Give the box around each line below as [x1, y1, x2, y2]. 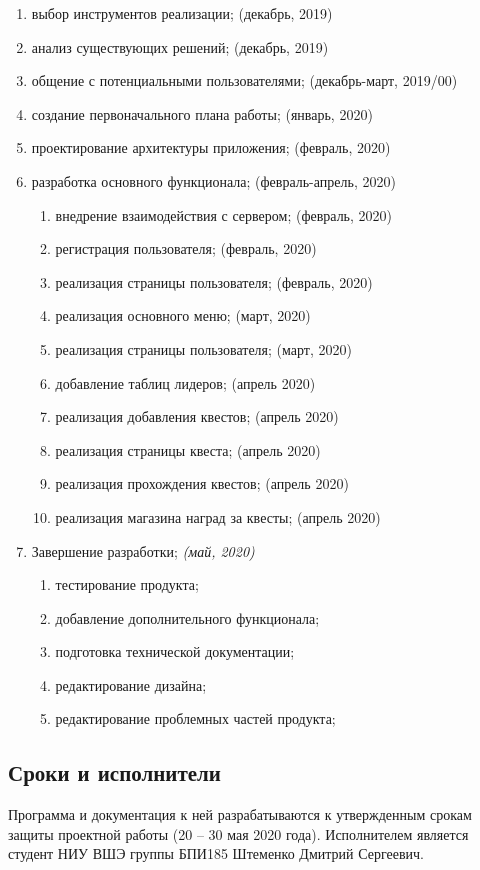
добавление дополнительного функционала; [55, 607, 320, 628]
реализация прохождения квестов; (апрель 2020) [55, 473, 349, 494]
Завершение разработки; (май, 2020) [31, 540, 255, 561]
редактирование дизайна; [55, 674, 207, 695]
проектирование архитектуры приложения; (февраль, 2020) [31, 137, 391, 158]
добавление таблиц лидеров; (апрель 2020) [55, 372, 316, 393]
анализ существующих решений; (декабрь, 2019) [31, 36, 329, 57]
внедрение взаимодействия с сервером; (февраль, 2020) [55, 204, 393, 225]
